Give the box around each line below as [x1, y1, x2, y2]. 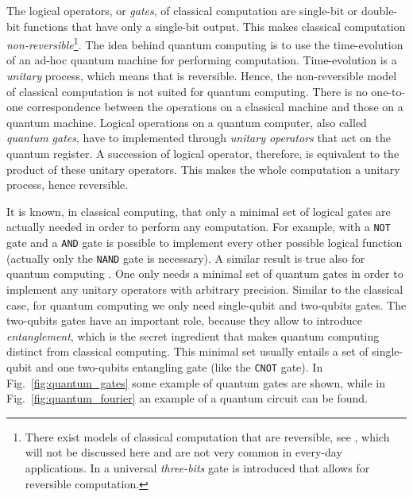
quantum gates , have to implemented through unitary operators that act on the [6, 129, 391, 146]
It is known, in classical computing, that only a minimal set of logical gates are [6, 202, 391, 219]
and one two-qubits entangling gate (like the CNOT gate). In [35, 358, 323, 375]
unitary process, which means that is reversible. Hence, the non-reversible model [6, 67, 397, 84]
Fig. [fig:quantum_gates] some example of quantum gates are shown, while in [6, 374, 385, 391]
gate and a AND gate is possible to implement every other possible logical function [6, 234, 403, 251]
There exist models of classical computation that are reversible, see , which [25, 428, 390, 445]
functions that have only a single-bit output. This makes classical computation [23, 17, 406, 34]
